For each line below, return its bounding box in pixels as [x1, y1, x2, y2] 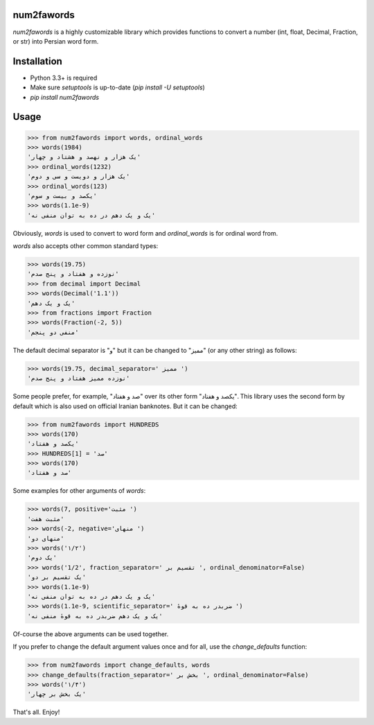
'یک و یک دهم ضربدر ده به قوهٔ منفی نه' [27, 612, 163, 620]
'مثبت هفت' [27, 515, 64, 523]
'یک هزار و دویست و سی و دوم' [27, 173, 130, 180]
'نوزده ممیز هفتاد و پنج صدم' [27, 374, 130, 383]
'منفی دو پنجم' [27, 328, 79, 336]
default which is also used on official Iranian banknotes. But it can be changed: [12, 402, 238, 410]
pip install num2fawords [30, 93, 100, 101]
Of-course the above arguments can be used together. [12, 629, 169, 638]
